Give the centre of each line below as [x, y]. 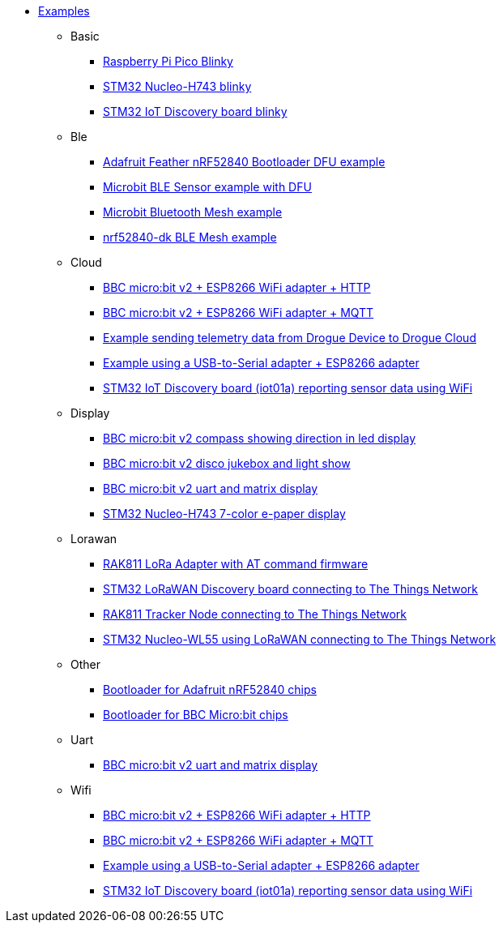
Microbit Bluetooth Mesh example [193, 212]
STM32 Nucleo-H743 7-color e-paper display [224, 514]
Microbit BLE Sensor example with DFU [207, 187]
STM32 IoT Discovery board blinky [195, 111]
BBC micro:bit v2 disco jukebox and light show [227, 463]
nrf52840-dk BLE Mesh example [190, 237]
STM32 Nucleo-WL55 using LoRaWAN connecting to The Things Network [300, 639]
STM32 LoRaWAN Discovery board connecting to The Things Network [291, 589]
